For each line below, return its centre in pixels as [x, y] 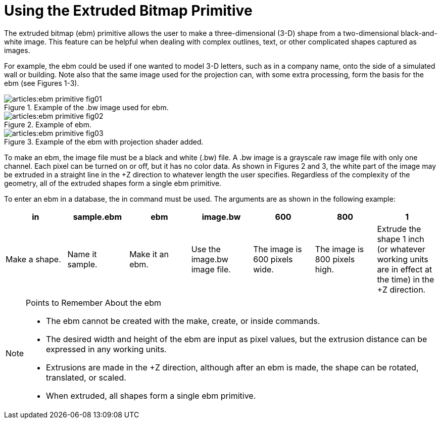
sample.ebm [97, 217]
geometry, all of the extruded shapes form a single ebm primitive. [113, 183]
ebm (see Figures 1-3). [42, 83]
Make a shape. [33, 259]
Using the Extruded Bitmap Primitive [128, 11]
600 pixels [273, 259]
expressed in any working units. [106, 349]
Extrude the [399, 229]
